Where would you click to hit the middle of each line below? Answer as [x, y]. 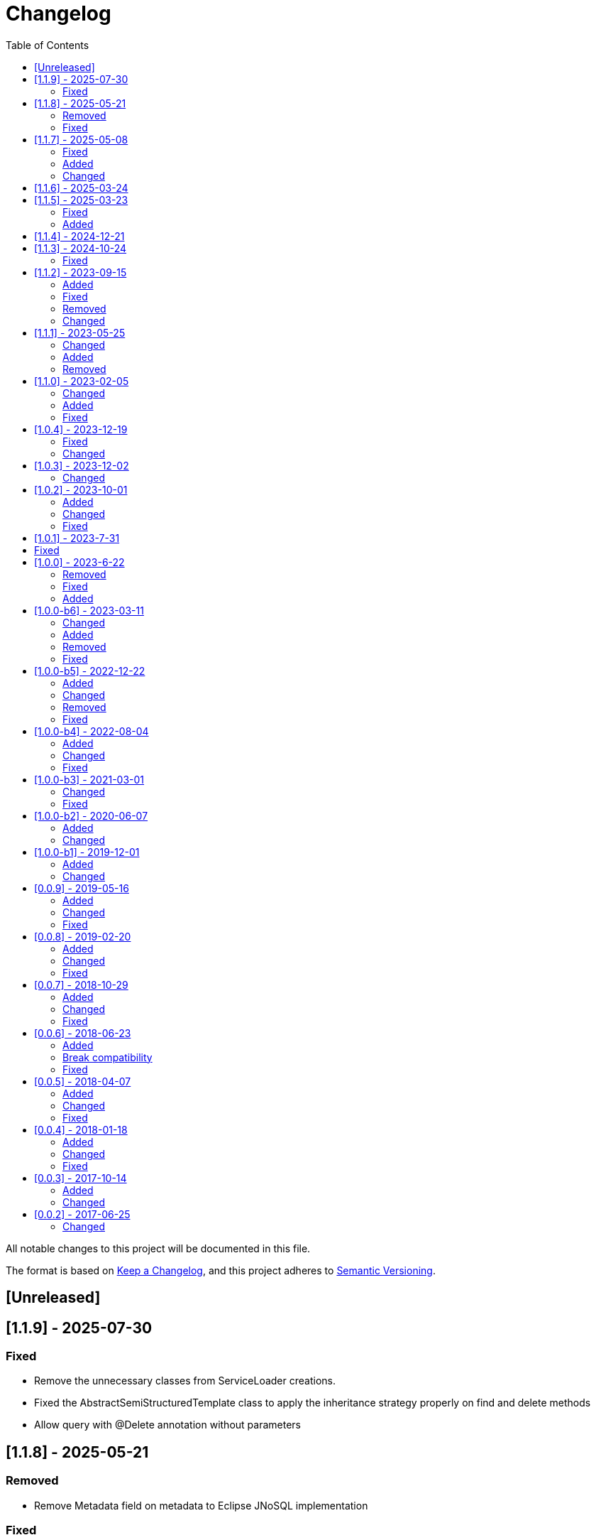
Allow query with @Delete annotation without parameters [167, 1425]
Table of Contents [48, 45]
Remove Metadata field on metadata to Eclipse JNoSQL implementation [201, 1505]
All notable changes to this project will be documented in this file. [158, 1248]
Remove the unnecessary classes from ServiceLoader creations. [185, 1381]
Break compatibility [107, 1057]
